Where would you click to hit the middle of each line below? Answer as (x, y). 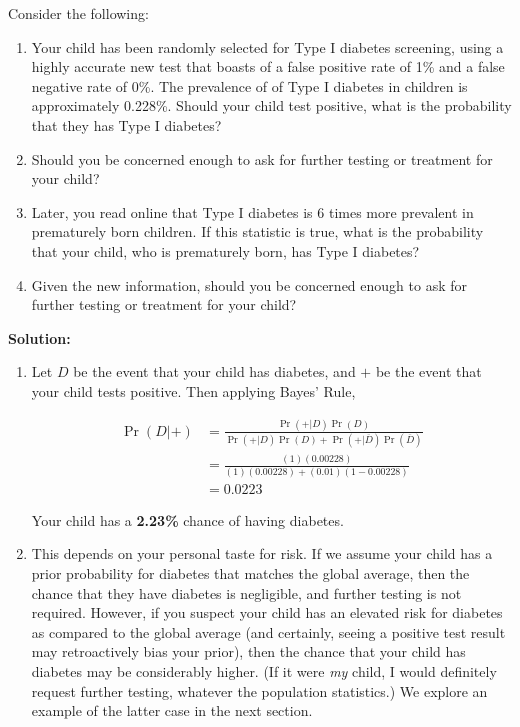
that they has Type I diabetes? (126, 124)
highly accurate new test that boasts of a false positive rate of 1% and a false (268, 66)
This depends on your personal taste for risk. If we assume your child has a (262, 553)
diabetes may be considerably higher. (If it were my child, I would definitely (264, 671)
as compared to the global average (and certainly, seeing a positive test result (268, 631)
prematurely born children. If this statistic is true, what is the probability (257, 231)
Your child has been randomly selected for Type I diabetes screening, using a (267, 46)
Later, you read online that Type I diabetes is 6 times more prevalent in (252, 211)
